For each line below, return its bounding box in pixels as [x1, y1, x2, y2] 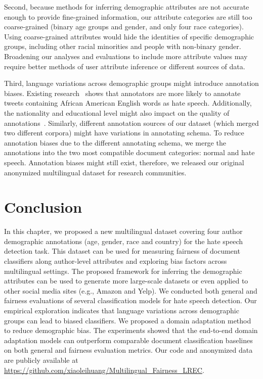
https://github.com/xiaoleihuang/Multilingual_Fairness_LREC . [4, 364, 204, 375]
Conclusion [4, 197, 82, 217]
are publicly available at [4, 354, 78, 365]
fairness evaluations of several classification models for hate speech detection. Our [4, 295, 257, 306]
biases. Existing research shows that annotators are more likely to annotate [4, 87, 241, 98]
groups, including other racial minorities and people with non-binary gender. [4, 41, 241, 52]
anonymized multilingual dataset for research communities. [4, 167, 187, 177]
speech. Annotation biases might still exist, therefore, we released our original [4, 157, 244, 167]
